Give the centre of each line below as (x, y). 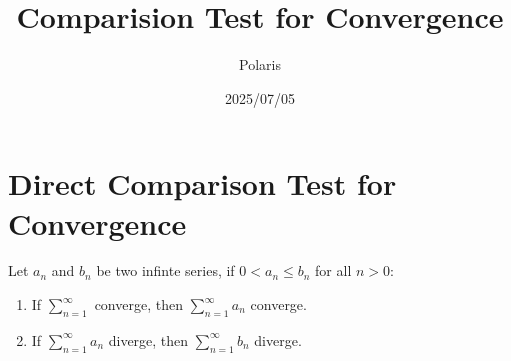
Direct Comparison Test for (202, 183)
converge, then (138, 304)
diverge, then (148, 339)
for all (333, 270)
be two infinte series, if (165, 270)
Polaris (260, 64)
